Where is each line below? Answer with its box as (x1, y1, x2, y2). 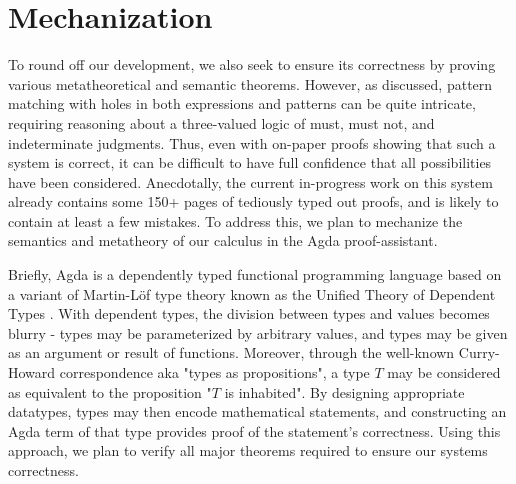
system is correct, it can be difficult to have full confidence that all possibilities (8, 152, 492, 173)
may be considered (387, 362, 501, 383)
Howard (8, 362, 56, 383)
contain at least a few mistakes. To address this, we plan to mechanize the (8, 210, 463, 231)
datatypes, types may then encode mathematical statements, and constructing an (8, 401, 507, 422)
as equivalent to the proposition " (8, 381, 212, 402)
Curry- (458, 342, 500, 363)
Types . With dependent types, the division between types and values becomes (8, 303, 490, 324)
